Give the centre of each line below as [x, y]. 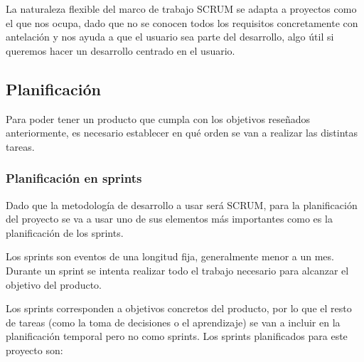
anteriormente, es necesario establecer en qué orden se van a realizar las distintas [182, 133]
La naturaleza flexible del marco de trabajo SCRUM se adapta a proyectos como [181, 9]
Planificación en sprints [74, 178]
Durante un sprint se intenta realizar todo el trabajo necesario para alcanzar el [177, 270]
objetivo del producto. [54, 284]
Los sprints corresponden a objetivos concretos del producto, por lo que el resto [179, 308]
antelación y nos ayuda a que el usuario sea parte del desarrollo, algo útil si [170, 37]
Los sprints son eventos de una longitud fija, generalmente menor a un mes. [170, 256]
